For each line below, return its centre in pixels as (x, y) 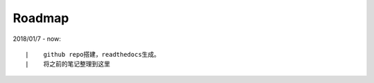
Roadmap (41, 18)
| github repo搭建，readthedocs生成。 (93, 54)
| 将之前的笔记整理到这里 (68, 64)
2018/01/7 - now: (37, 39)
